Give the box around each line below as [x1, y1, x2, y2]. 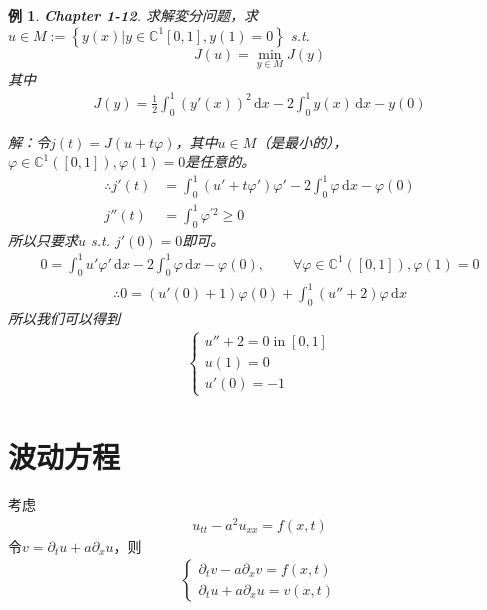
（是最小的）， [256, 131, 348, 152]
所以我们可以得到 [8, 307, 120, 328]
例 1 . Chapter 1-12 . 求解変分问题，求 [8, 5, 258, 25]
